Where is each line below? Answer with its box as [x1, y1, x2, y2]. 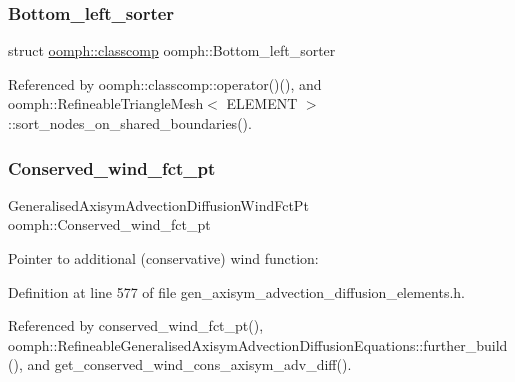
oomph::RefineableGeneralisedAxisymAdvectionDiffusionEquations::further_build [8, 334, 508, 355]
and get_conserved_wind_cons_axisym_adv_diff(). [27, 354, 352, 375]
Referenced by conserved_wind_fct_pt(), [8, 315, 264, 336]
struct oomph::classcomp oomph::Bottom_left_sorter [8, 40, 336, 61]
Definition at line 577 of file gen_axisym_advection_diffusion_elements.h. [8, 281, 466, 302]
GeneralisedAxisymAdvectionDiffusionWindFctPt [8, 194, 309, 215]
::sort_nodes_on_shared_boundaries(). [8, 113, 252, 133]
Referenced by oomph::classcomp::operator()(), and [8, 73, 322, 94]
